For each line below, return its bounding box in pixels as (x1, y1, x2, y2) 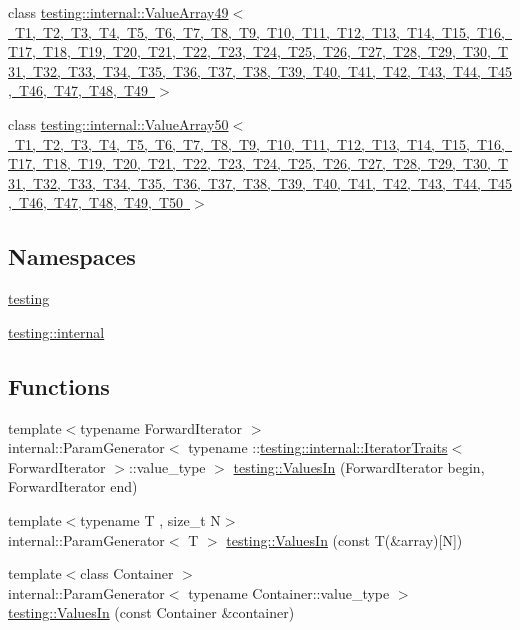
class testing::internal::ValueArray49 (8, 2, 229, 22)
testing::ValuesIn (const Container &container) (8, 602, 295, 623)
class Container (80, 563, 174, 584)
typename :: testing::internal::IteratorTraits (188, 437, 448, 458)
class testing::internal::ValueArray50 (8, 113, 229, 134)
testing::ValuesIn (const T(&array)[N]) (226, 529, 463, 550)
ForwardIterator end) (8, 476, 138, 497)
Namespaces (8, 241, 136, 272)
